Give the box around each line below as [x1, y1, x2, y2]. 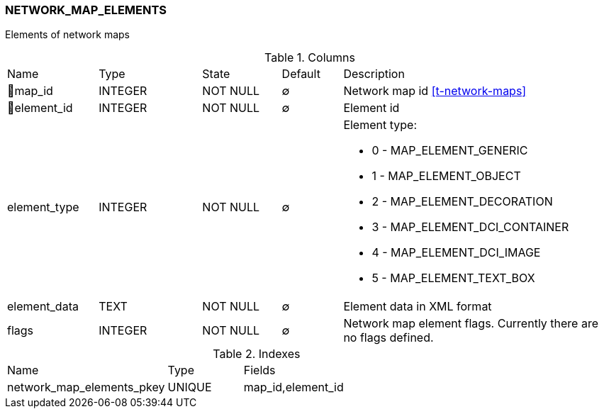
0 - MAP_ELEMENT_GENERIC [371, 143, 528, 158]
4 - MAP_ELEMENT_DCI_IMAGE [371, 245, 541, 260]
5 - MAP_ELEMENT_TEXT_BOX [371, 271, 535, 286]
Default [281, 67, 320, 82]
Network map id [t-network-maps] [343, 84, 527, 99]
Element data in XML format [343, 299, 492, 314]
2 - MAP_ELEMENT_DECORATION [371, 194, 553, 209]
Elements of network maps [5, 28, 130, 41]
